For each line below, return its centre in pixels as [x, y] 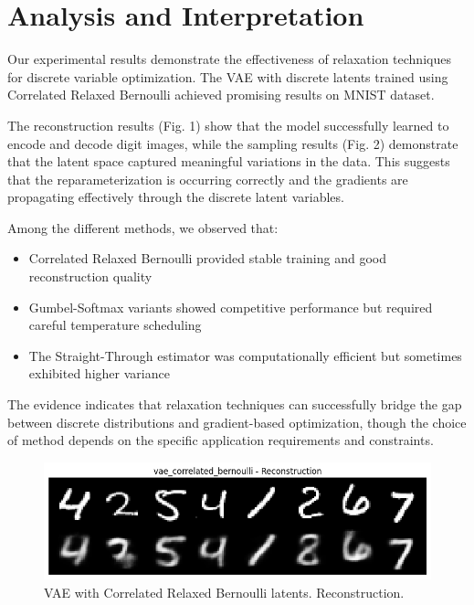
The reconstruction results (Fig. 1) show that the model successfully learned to [228, 125]
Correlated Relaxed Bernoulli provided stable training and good [207, 258]
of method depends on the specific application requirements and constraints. [221, 440]
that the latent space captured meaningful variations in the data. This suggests [229, 161]
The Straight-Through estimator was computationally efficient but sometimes [245, 355]
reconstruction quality [90, 276]
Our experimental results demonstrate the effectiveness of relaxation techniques [229, 59]
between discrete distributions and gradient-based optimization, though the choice [237, 422]
